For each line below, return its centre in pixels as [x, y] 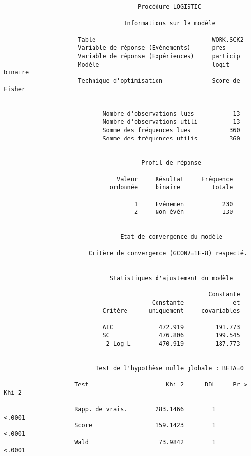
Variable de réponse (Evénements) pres [152, 48]
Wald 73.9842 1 [145, 442]
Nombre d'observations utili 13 [171, 122]
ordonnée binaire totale [171, 188]
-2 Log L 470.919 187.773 [171, 343]
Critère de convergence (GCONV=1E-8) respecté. [168, 253]
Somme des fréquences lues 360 [171, 130]
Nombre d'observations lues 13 [171, 114]
